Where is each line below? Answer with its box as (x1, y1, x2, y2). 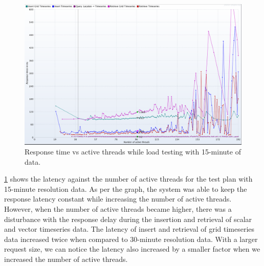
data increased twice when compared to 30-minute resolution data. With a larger (4, 233, 258, 244)
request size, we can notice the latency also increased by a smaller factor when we (4, 243, 260, 254)
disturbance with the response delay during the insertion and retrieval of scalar (4, 213, 252, 224)
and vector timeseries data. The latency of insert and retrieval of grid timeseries (4, 224, 255, 234)
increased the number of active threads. (4, 254, 128, 264)
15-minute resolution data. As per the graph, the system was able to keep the (4, 183, 247, 194)
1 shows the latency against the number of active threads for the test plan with (4, 173, 253, 184)
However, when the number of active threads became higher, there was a (4, 204, 232, 214)
